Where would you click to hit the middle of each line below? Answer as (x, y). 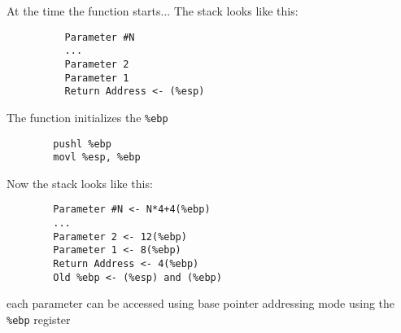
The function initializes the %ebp (87, 117)
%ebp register (39, 319)
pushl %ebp (82, 144)
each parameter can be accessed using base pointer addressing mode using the (201, 303)
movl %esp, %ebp (97, 158)
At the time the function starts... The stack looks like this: (153, 11)
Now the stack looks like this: (80, 183)
